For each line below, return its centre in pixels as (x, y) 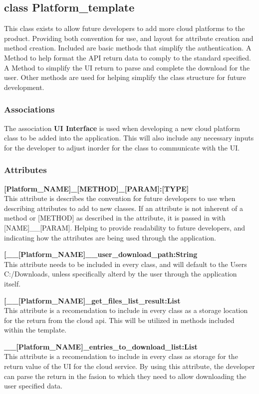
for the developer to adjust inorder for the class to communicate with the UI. (122, 147)
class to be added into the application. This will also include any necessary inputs (129, 138)
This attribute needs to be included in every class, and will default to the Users (126, 264)
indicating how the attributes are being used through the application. (110, 237)
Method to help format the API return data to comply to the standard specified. (128, 57)
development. (24, 87)
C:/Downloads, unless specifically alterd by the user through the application (121, 274)
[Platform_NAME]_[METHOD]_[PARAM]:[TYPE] (97, 188)
